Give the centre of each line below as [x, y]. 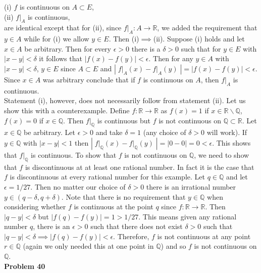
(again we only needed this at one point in [88, 246]
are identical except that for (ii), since [63, 28]
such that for [201, 48]
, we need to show [222, 154]
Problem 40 [25, 266]
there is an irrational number [191, 186]
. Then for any [171, 58]
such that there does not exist [137, 226]
